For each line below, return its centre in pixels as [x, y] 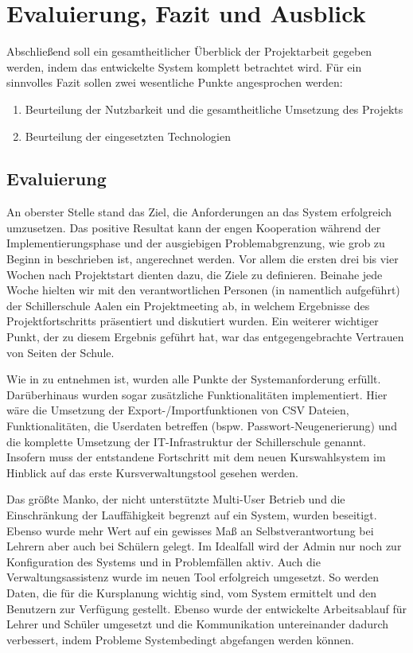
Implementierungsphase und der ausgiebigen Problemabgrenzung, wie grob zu [196, 243]
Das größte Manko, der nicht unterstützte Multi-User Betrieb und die [176, 499]
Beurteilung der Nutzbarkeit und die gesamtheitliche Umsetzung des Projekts [214, 109]
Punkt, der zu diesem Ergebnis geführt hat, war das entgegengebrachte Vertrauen [205, 337]
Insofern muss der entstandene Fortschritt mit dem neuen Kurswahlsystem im [196, 457]
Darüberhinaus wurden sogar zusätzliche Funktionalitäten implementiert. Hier [197, 394]
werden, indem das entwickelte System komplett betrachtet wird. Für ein [184, 66]
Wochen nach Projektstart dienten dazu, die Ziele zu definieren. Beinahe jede [195, 274]
